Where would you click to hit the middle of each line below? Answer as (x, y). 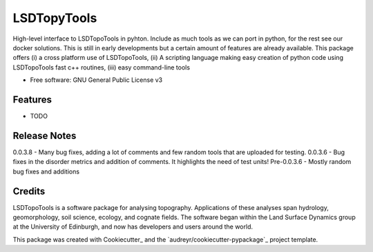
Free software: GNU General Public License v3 (96, 80)
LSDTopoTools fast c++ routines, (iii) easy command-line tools (101, 67)
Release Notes (45, 135)
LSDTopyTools (55, 18)
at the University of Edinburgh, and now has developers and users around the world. (133, 227)
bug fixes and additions (46, 171)
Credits (29, 191)
